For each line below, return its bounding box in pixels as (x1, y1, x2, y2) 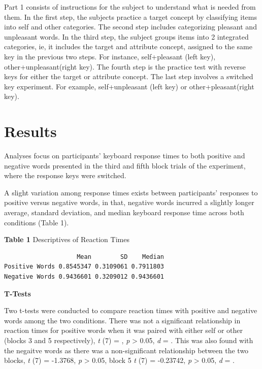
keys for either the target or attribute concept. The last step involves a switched (4, 71, 253, 82)
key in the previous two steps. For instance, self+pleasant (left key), (4, 51, 216, 61)
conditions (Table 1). (4, 217, 69, 227)
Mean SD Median (77, 253, 164, 260)
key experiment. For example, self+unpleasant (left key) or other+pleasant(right (4, 81, 254, 91)
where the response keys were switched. (4, 170, 126, 181)
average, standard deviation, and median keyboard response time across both (4, 207, 244, 218)
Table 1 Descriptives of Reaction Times (4, 234, 129, 245)
